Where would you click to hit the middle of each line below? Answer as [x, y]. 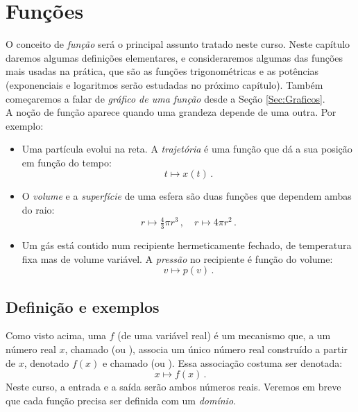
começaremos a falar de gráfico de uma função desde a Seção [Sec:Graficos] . [165, 98]
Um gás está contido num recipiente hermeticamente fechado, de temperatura [187, 245]
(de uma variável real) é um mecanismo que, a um [224, 335]
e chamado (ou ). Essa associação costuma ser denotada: [222, 362]
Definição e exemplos [83, 306]
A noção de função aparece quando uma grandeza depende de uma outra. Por [171, 112]
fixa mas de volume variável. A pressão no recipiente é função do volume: [177, 258]
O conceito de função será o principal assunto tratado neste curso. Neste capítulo [178, 44]
